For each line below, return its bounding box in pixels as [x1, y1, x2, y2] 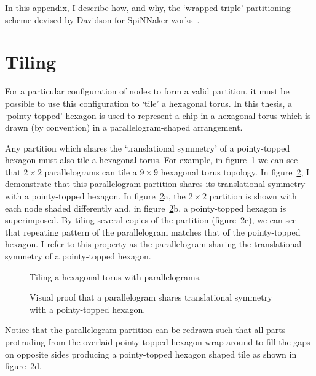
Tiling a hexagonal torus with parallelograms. [30, 270, 202, 283]
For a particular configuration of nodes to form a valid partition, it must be [5, 85, 290, 98]
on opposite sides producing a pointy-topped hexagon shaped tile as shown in [5, 347, 297, 360]
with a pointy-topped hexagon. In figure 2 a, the [5, 190, 186, 202]
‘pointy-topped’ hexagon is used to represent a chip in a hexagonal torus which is [5, 109, 311, 121]
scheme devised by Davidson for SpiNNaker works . [5, 13, 200, 26]
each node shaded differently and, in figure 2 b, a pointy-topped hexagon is [5, 201, 286, 214]
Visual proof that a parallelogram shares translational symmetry [30, 291, 272, 304]
